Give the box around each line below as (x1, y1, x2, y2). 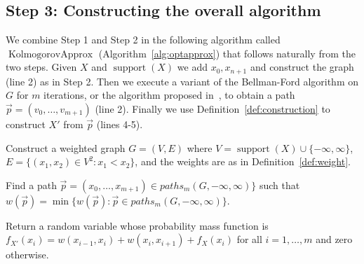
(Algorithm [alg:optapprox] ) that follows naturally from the (98, 46, 356, 60)
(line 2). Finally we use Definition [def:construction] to (95, 102, 330, 116)
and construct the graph (250, 60, 354, 74)
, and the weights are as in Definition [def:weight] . (135, 154, 351, 169)
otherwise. (6, 247, 49, 262)
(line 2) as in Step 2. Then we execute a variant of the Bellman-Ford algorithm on (6, 74, 359, 88)
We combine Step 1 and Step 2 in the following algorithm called (6, 32, 281, 47)
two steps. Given (6, 60, 77, 74)
